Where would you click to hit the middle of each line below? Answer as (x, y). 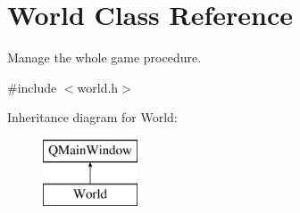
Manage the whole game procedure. (104, 57)
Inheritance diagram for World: (92, 117)
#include (32, 87)
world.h (98, 87)
